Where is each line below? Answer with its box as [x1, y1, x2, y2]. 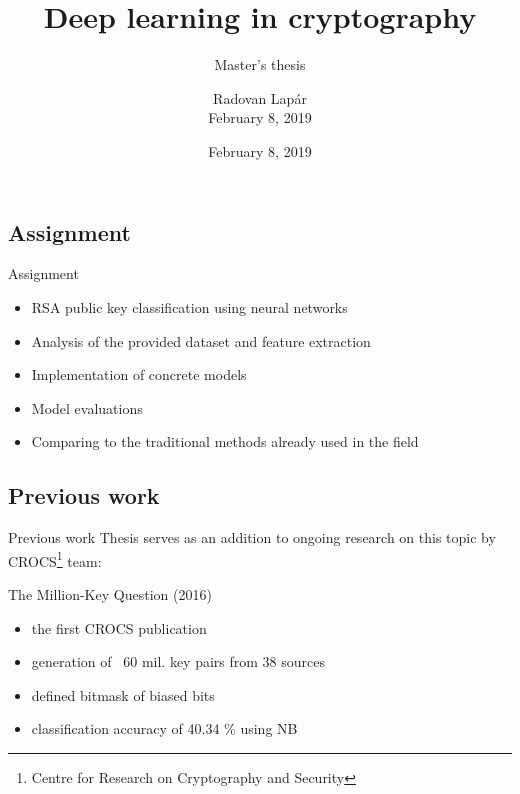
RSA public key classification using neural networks [31, 296, 348, 317]
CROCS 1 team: [8, 547, 102, 571]
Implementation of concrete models [31, 364, 247, 385]
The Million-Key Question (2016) [8, 583, 212, 604]
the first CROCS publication [31, 617, 207, 638]
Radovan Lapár [213, 87, 307, 108]
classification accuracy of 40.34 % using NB [31, 718, 298, 739]
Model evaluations [31, 397, 143, 418]
